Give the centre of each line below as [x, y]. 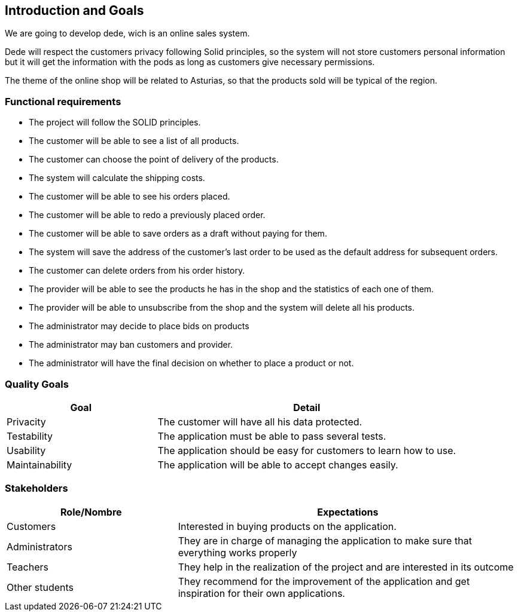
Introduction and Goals [74, 10]
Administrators [39, 546]
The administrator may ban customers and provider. [131, 345]
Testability [30, 436]
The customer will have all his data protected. [260, 422]
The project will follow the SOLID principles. [115, 122]
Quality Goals [37, 384]
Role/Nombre [91, 512]
